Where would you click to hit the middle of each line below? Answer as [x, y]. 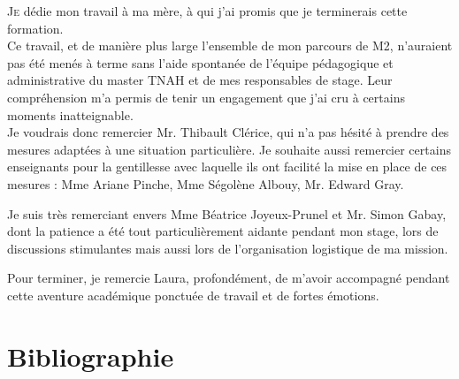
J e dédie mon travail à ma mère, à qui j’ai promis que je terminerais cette [207, 11]
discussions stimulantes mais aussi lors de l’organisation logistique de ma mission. [228, 248]
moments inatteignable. [70, 114]
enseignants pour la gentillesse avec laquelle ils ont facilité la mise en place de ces [227, 167]
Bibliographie [91, 356]
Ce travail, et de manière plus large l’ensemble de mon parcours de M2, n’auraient [230, 45]
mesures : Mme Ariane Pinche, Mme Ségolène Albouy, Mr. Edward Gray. [206, 183]
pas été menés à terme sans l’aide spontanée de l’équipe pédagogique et [200, 62]
